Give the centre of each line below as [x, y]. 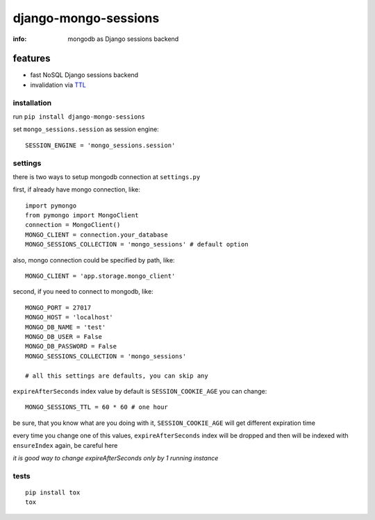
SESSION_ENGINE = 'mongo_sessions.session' [100, 145]
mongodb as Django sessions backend [123, 39]
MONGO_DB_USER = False [64, 336]
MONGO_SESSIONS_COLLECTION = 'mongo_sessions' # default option [137, 244]
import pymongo [51, 206]
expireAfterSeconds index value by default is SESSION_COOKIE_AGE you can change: [140, 391]
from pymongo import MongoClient [82, 216]
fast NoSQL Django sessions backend [84, 75]
